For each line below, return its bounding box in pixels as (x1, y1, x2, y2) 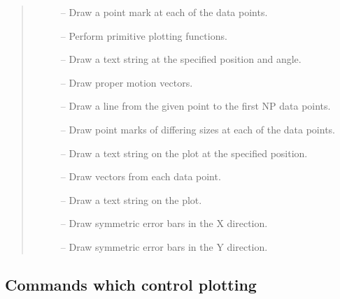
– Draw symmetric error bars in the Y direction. (60, 239, 268, 254)
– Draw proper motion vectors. (60, 75, 193, 89)
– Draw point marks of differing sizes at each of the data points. (60, 122, 336, 136)
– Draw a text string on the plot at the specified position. (60, 145, 308, 160)
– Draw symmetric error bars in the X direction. (60, 216, 268, 231)
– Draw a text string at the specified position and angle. (60, 52, 302, 66)
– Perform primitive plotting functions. (60, 28, 227, 43)
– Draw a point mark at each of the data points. (60, 5, 268, 19)
